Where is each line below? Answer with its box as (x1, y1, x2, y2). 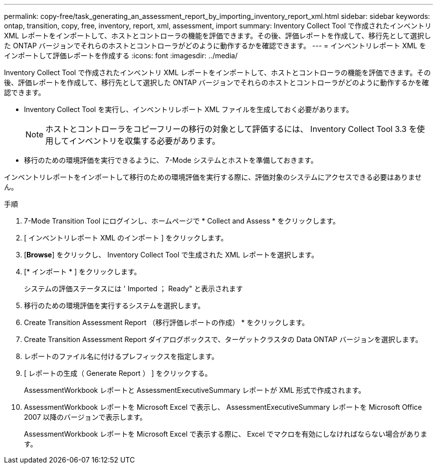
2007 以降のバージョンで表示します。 (24, 413, 147, 421)
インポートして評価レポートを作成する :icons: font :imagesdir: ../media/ (4, 51, 238, 60)
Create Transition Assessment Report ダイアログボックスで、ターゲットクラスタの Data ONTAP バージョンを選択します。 (24, 335, 423, 344)
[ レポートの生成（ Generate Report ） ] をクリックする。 (24, 369, 212, 377)
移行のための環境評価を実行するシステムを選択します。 (24, 301, 205, 310)
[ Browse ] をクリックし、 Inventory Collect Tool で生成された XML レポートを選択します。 (24, 250, 318, 259)
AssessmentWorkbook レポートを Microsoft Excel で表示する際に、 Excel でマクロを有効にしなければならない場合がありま (24, 430, 428, 438)
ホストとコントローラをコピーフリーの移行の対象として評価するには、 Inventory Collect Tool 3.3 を (45, 124, 417, 134)
